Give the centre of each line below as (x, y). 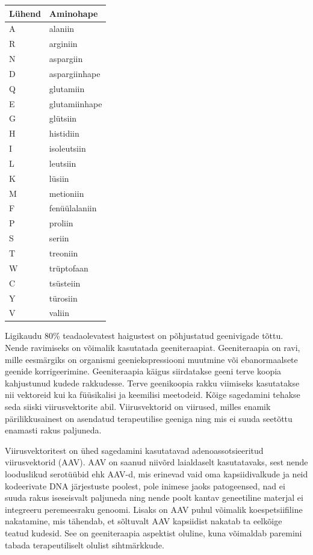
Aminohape (73, 13)
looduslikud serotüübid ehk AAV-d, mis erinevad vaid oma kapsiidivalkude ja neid (156, 474)
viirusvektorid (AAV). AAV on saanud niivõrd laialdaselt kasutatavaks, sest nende (156, 462)
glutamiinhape (76, 103)
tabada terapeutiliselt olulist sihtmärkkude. (85, 544)
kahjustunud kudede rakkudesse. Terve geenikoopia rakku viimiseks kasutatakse (152, 383)
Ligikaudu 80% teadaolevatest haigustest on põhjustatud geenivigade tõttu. (144, 336)
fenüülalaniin (73, 208)
